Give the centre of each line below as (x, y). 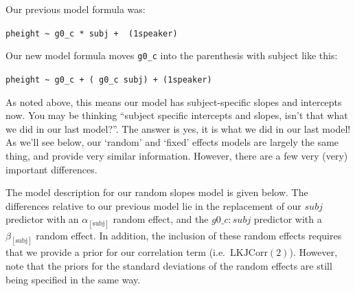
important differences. (51, 169)
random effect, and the (161, 219)
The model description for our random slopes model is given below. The (157, 192)
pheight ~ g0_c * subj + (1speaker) (92, 33)
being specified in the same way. (73, 279)
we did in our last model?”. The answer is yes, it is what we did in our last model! (178, 128)
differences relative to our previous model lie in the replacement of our (153, 205)
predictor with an (42, 219)
